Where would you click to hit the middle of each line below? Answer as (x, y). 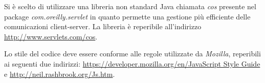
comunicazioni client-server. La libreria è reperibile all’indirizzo (103, 26)
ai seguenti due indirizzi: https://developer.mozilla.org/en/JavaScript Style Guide (132, 63)
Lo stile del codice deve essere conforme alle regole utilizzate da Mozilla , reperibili (132, 54)
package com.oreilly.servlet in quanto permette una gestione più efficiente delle (127, 16)
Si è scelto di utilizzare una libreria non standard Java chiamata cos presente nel (130, 6)
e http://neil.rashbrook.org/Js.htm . (60, 74)
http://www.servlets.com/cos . (51, 36)
